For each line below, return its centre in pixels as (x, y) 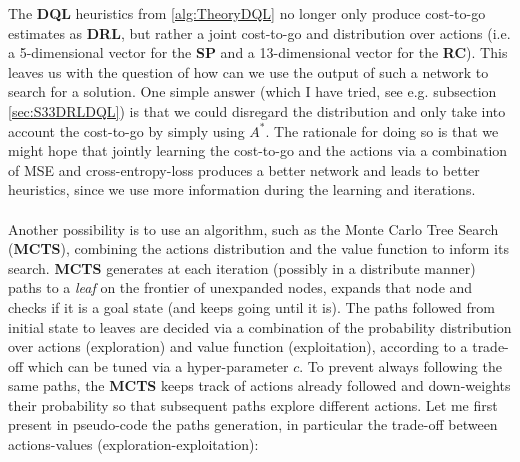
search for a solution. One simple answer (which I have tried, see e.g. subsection (252, 91)
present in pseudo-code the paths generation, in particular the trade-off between (253, 424)
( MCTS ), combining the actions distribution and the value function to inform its (258, 248)
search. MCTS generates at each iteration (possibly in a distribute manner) (242, 267)
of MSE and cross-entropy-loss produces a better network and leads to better (244, 169)
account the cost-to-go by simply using (126, 130)
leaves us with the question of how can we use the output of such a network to (248, 71)
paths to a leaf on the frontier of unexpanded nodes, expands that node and (240, 287)
